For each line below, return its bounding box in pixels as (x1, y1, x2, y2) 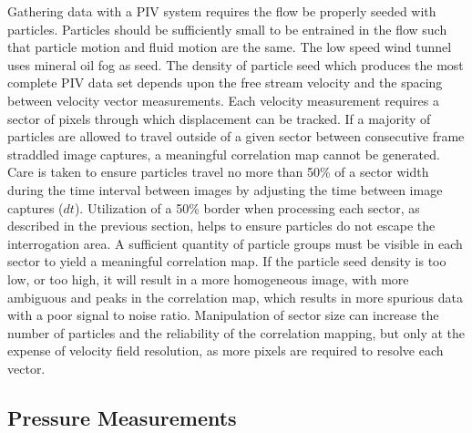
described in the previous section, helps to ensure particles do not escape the (7, 216, 436, 235)
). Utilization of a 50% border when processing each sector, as (74, 198, 420, 217)
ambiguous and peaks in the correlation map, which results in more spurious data (7, 287, 464, 306)
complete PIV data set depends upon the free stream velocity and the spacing (7, 73, 443, 92)
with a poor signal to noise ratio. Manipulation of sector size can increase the (7, 305, 439, 325)
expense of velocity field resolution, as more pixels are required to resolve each (7, 341, 444, 360)
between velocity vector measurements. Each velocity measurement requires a (7, 90, 439, 109)
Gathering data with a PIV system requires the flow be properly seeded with (7, 2, 436, 20)
